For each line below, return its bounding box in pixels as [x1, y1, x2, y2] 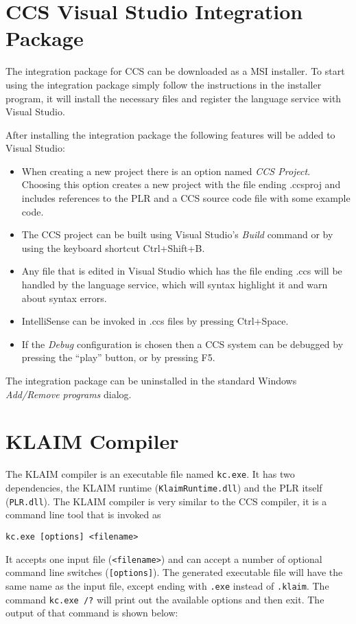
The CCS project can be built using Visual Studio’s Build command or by [21, 227, 333, 242]
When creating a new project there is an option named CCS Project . [21, 163, 311, 178]
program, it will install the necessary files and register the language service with [5, 91, 342, 105]
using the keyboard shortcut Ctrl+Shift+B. [21, 240, 205, 255]
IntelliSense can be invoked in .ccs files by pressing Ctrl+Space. [21, 314, 289, 328]
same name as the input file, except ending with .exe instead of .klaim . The [5, 578, 329, 592]
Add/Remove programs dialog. [5, 386, 132, 401]
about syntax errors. [21, 290, 107, 305]
